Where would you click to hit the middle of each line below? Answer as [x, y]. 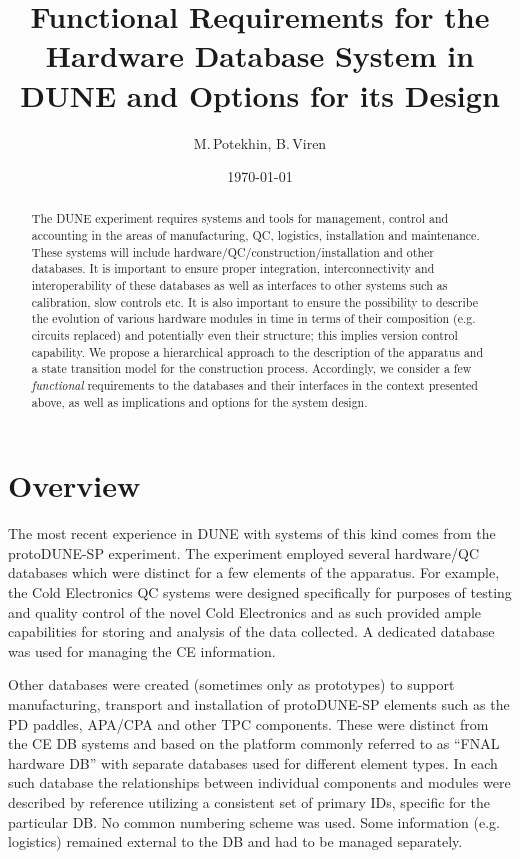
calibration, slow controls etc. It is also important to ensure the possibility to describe [255, 301]
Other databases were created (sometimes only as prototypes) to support [231, 684]
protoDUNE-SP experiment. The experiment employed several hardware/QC [244, 552]
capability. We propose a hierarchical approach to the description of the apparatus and [257, 351]
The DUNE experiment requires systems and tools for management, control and [240, 218]
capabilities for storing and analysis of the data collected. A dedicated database [251, 631]
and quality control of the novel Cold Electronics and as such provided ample [245, 611]
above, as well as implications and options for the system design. [199, 401]
